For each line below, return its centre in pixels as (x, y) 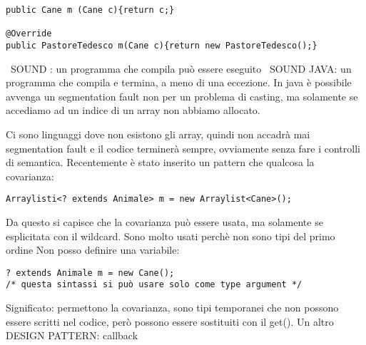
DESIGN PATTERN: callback (72, 335)
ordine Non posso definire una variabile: (93, 250)
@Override (29, 34)
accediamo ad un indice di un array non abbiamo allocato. (133, 110)
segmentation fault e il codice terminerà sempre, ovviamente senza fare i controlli (183, 148)
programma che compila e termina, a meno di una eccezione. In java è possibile (179, 82)
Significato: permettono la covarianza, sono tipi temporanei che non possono (172, 308)
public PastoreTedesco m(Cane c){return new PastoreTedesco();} (162, 45)
